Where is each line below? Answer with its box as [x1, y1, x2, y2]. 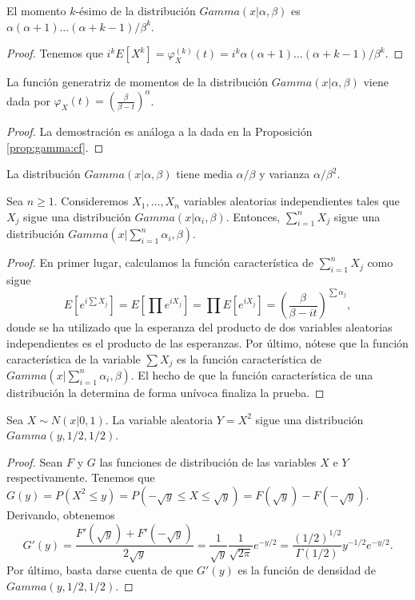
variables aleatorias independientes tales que [183, 193, 400, 209]
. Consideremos [54, 193, 129, 209]
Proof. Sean [6, 453, 63, 470]
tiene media [176, 165, 233, 182]
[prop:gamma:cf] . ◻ [6, 138, 104, 155]
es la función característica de [176, 350, 322, 367]
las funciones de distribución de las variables [99, 453, 317, 470]
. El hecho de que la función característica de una [130, 366, 373, 383]
